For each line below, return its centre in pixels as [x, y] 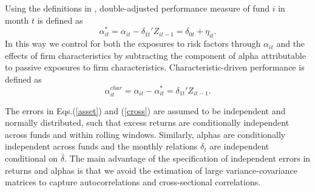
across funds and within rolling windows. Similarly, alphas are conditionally [145, 134]
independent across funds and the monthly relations [101, 146]
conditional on [32, 158]
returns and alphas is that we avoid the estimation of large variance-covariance [151, 170]
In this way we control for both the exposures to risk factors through [133, 43]
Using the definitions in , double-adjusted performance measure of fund [137, 8]
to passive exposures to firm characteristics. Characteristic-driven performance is [155, 67]
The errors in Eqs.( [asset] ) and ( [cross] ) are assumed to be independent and [145, 110]
